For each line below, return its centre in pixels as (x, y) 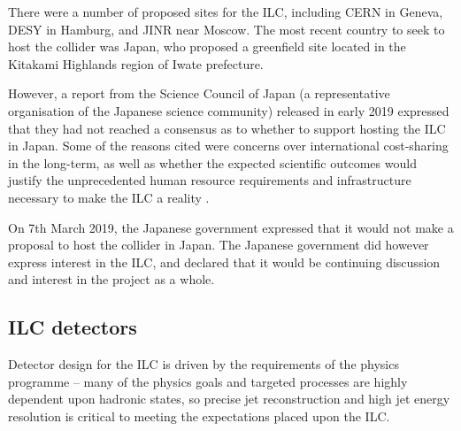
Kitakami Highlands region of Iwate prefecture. (136, 63)
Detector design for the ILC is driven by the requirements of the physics (204, 364)
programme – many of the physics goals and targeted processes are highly (208, 381)
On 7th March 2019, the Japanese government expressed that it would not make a (231, 227)
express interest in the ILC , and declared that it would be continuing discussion (224, 262)
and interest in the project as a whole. (111, 279)
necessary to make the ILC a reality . (109, 197)
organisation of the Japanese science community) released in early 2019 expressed (229, 110)
